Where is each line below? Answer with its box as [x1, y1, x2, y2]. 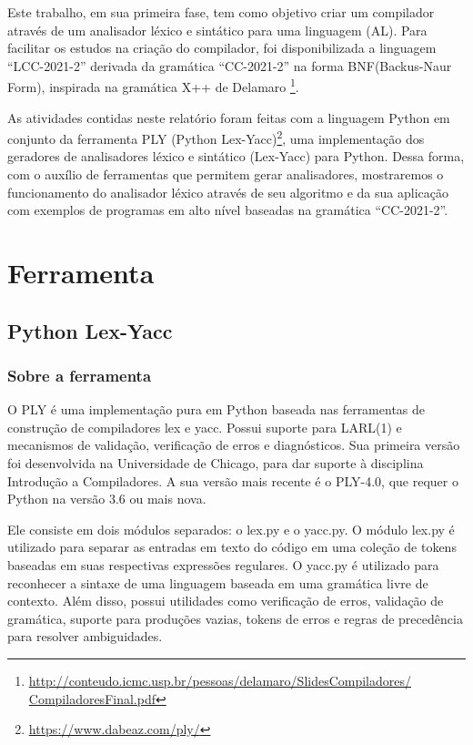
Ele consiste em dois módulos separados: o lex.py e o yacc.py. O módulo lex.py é [7, 519, 455, 538]
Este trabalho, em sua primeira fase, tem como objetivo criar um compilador [7, 3, 435, 21]
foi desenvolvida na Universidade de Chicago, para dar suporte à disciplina [7, 454, 424, 472]
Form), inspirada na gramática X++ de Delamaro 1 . [7, 75, 299, 97]
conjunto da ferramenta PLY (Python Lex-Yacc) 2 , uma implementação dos [7, 127, 425, 148]
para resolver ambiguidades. [7, 627, 163, 646]
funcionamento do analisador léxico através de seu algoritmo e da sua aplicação [7, 182, 448, 201]
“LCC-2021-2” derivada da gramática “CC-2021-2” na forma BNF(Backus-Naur [7, 56, 452, 75]
